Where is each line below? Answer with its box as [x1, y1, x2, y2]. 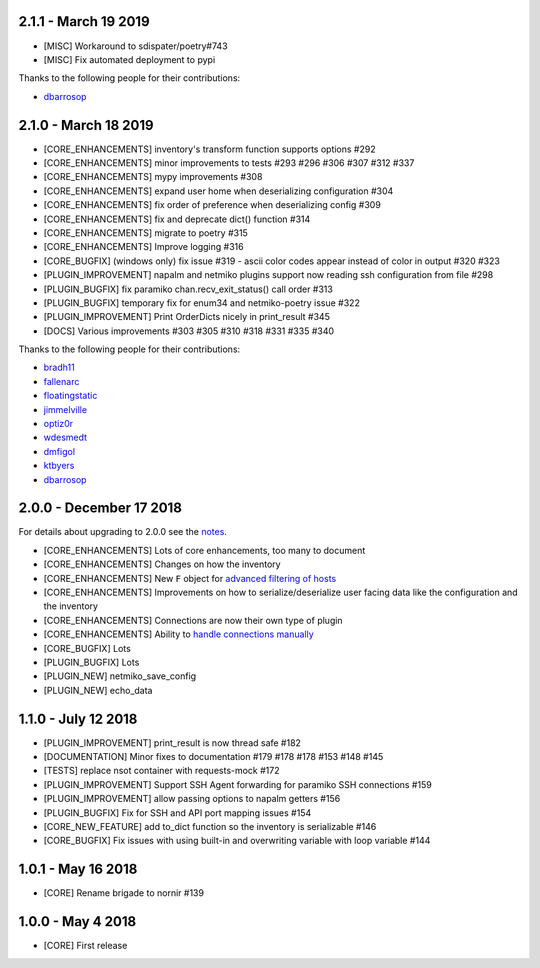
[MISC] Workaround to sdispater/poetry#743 [43, 40, 229, 52]
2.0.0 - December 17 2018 [18, 500, 182, 517]
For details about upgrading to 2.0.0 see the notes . [18, 526, 227, 538]
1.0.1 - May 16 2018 [18, 861, 138, 878]
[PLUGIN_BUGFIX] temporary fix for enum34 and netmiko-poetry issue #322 [43, 296, 360, 309]
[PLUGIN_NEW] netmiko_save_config [43, 670, 197, 682]
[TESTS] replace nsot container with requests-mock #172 [43, 765, 280, 777]
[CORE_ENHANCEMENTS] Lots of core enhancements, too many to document [43, 544, 366, 556]
